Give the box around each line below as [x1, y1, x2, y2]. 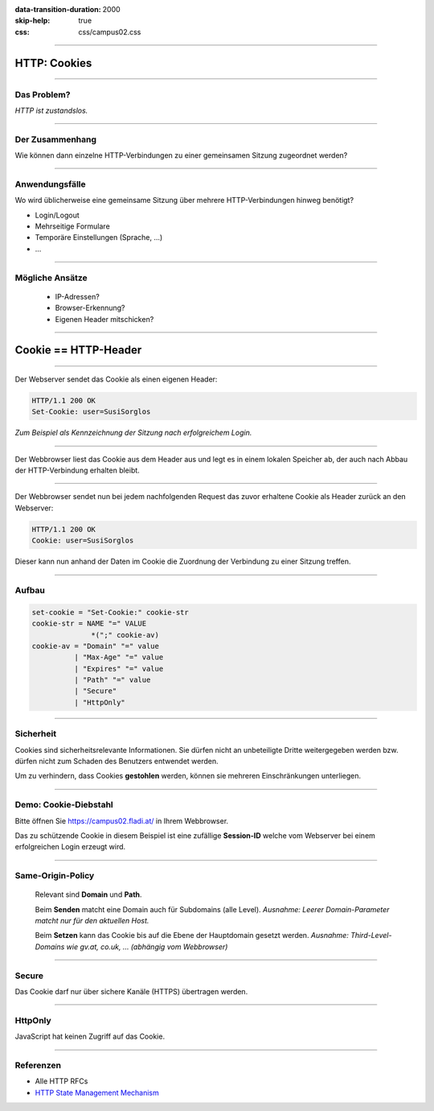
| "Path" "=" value [73, 675, 151, 684]
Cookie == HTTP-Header [14, 343, 142, 357]
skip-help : [14, 16, 51, 26]
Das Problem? [14, 89, 71, 100]
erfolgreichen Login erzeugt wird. [14, 842, 126, 852]
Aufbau [14, 584, 46, 596]
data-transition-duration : [14, 5, 101, 14]
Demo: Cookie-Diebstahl [14, 799, 114, 811]
